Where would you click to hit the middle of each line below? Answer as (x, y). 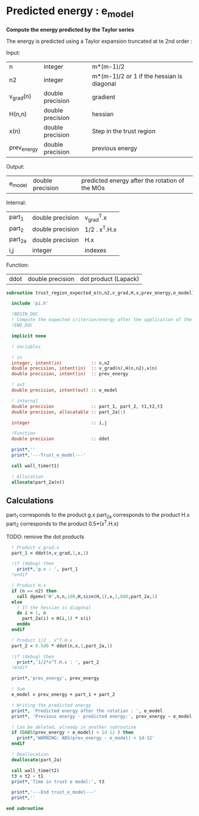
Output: (15, 166)
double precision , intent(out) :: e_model (65, 390)
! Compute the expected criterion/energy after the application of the (102, 320)
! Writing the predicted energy (52, 705)
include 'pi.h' (30, 303)
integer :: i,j (60, 423)
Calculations (30, 500)
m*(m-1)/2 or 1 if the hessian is (137, 76)
